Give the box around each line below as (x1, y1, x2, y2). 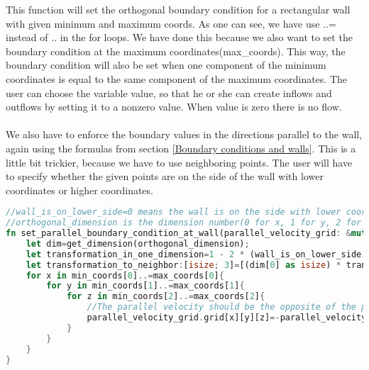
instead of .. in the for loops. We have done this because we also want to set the (6, 30, 353, 45)
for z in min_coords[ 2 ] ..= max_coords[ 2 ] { (66, 291, 265, 302)
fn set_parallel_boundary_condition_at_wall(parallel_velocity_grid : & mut (6, 228, 367, 239)
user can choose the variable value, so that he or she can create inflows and (6, 85, 332, 100)
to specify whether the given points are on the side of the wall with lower (6, 169, 324, 184)
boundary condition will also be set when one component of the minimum (6, 57, 326, 72)
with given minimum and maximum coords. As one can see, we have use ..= (6, 16, 336, 30)
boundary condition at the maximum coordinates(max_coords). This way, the (6, 43, 346, 58)
